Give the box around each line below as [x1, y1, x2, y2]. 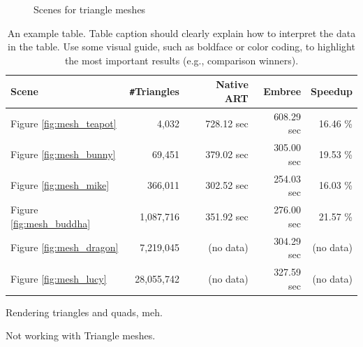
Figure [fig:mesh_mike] [10, 178, 110, 192]
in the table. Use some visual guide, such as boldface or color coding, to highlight [8, 39, 355, 54]
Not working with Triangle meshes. [6, 328, 156, 343]
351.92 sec [205, 208, 249, 223]
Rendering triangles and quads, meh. [6, 304, 163, 319]
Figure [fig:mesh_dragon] [10, 240, 119, 255]
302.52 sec [205, 178, 249, 192]
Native [216, 77, 249, 92]
